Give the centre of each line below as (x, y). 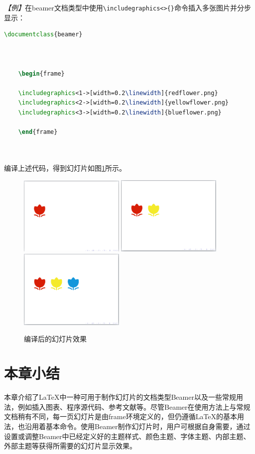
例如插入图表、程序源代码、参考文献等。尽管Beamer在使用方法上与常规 (134, 406)
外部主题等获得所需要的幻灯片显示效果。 (70, 446)
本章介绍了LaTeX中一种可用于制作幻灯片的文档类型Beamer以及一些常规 (120, 397)
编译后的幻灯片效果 (55, 339)
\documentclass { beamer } (43, 35)
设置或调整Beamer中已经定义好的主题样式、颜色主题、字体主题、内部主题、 (127, 436)
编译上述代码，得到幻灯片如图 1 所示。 (65, 168)
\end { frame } (38, 132)
